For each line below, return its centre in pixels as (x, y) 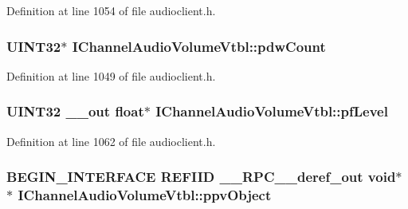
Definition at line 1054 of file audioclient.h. (111, 10)
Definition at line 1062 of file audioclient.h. (111, 141)
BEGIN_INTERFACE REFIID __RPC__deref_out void (201, 177)
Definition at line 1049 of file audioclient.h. (111, 75)
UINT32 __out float (75, 111)
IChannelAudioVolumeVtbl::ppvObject (145, 195)
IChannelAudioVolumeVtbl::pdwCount (199, 46)
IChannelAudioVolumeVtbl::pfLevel (272, 111)
